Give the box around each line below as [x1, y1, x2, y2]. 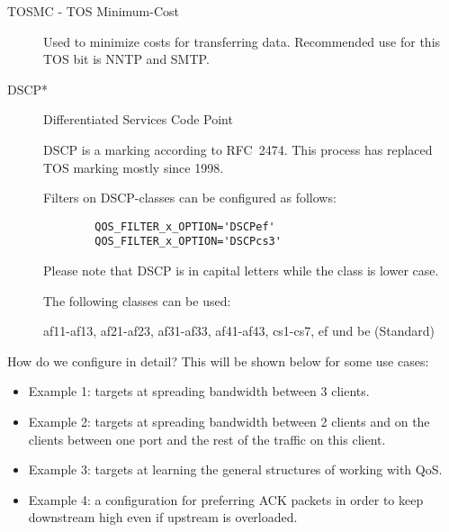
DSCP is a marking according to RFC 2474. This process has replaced [43, 140, 433, 158]
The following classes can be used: [43, 291, 231, 310]
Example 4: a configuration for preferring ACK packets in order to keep [28, 490, 424, 509]
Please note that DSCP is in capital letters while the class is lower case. [43, 261, 439, 280]
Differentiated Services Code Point [43, 110, 233, 129]
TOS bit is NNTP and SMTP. [43, 50, 210, 68]
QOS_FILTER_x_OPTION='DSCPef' [94, 220, 275, 233]
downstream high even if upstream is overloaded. [28, 508, 298, 527]
